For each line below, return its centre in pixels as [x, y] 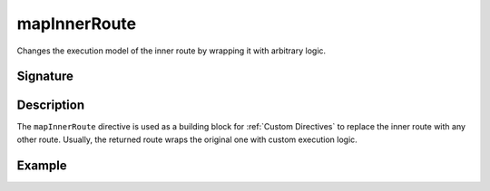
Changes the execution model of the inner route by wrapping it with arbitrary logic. [171, 51]
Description [51, 105]
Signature [45, 76]
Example [42, 165]
